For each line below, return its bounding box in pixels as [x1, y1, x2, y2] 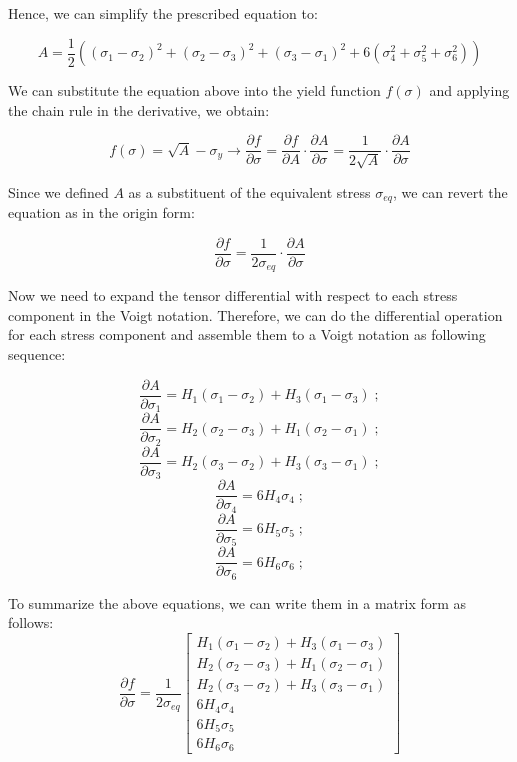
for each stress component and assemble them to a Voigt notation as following [8, 324, 486, 345]
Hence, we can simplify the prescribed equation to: [8, 3, 318, 23]
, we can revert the [392, 181, 508, 202]
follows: [8, 612, 54, 633]
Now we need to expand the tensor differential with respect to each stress [8, 285, 458, 306]
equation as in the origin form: [8, 202, 195, 223]
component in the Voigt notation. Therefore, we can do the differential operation [8, 304, 503, 325]
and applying [429, 80, 510, 101]
